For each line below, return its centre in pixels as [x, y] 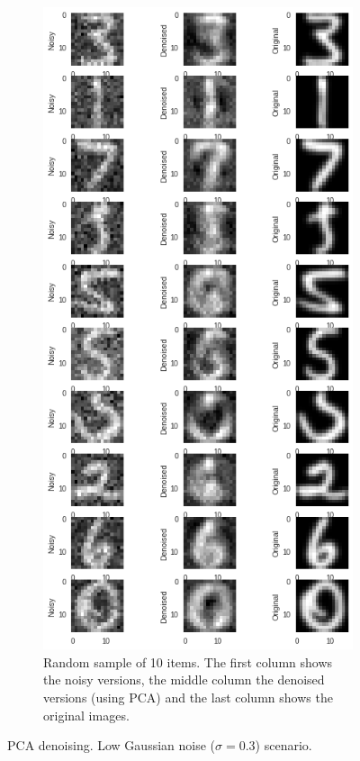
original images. [86, 715]
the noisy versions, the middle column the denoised [184, 679]
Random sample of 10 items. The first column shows [188, 661]
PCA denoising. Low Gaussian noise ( [112, 745]
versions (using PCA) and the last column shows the [188, 698]
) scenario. [283, 745]
